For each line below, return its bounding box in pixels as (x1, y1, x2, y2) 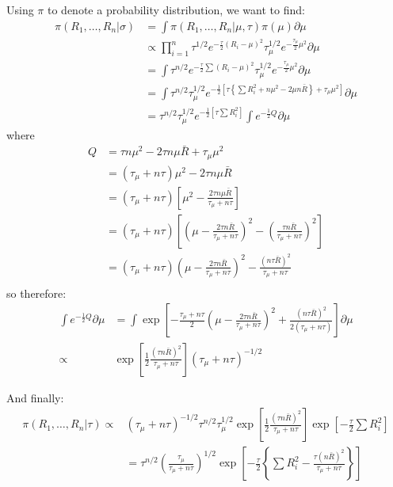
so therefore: (6, 284, 67, 301)
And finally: (6, 389, 64, 405)
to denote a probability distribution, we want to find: (48, 2, 305, 17)
